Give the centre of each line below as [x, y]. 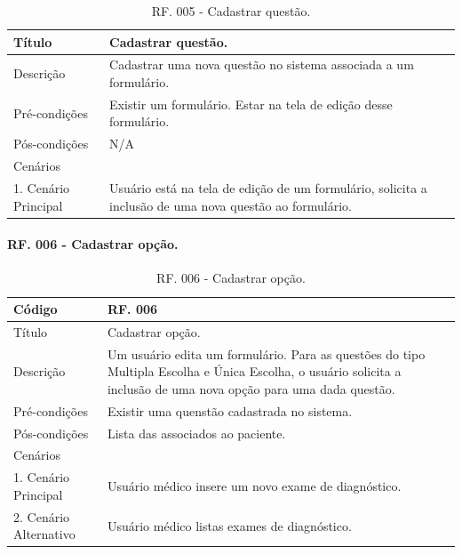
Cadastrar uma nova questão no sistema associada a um [262, 64]
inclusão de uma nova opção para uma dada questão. [251, 388]
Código [36, 309]
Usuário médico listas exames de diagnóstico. [229, 525]
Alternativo [44, 534]
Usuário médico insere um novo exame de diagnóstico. [254, 486]
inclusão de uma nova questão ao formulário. [231, 205]
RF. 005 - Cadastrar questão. [231, 11]
